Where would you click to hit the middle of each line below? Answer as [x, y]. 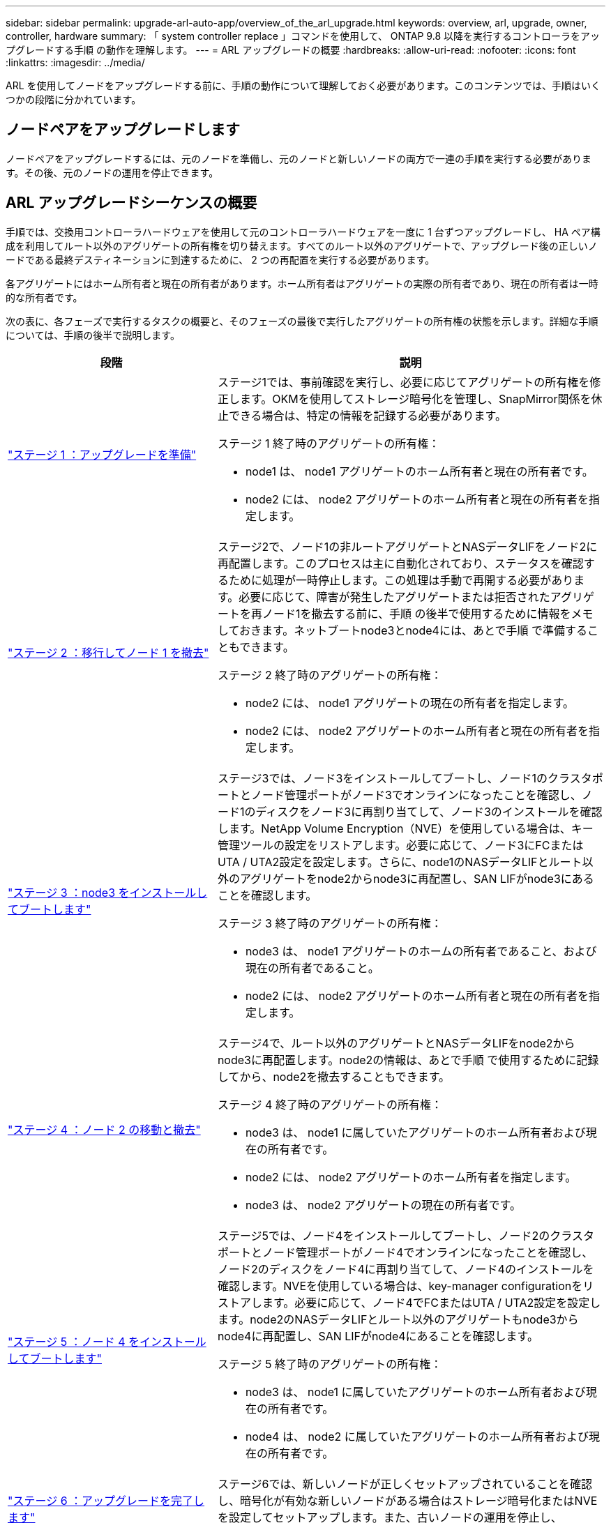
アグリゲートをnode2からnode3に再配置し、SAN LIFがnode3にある [417, 878]
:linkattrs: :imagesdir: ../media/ [75, 62]
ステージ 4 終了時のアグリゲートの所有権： [330, 1104]
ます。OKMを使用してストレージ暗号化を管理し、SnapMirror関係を [415, 399]
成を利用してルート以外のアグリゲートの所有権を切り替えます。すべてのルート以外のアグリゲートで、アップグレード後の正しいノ [302, 245]
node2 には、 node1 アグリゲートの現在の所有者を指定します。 [410, 703]
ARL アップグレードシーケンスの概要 [131, 203]
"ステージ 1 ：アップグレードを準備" [102, 454]
